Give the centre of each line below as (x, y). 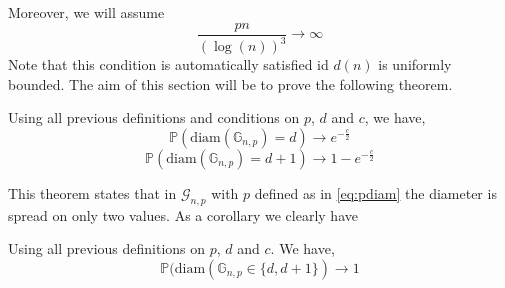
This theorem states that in (92, 192)
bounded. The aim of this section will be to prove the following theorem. (230, 83)
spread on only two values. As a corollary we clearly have (183, 214)
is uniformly (415, 64)
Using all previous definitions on (107, 248)
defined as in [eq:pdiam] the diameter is (375, 192)
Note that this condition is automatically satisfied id (168, 64)
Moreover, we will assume (86, 12)
